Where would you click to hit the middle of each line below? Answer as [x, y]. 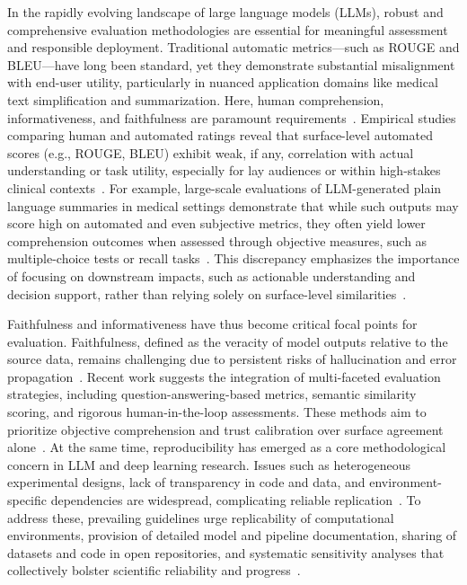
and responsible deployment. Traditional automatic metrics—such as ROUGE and [233, 47]
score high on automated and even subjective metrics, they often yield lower [216, 223]
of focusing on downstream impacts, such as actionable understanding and [211, 275]
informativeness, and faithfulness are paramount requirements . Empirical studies [232, 117]
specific [27, 500]
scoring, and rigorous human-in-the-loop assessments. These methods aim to [217, 412]
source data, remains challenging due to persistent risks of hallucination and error [232, 359]
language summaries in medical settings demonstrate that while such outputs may [233, 205]
